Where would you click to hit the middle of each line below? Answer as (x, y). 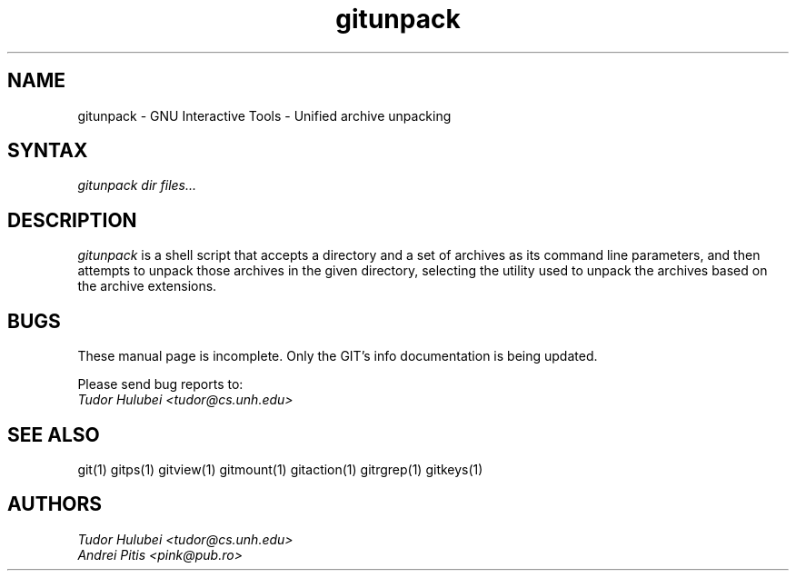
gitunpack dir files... (137, 185)
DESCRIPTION (72, 220)
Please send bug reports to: (160, 384)
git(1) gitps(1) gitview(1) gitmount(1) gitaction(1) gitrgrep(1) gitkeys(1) (280, 469)
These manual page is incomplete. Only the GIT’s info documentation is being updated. (338, 356)
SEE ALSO (54, 434)
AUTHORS (55, 504)
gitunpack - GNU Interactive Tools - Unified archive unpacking (264, 115)
